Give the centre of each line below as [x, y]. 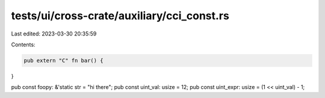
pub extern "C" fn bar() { [63, 60]
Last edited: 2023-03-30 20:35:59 [54, 34]
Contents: [23, 44]
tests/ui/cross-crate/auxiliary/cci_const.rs [120, 16]
